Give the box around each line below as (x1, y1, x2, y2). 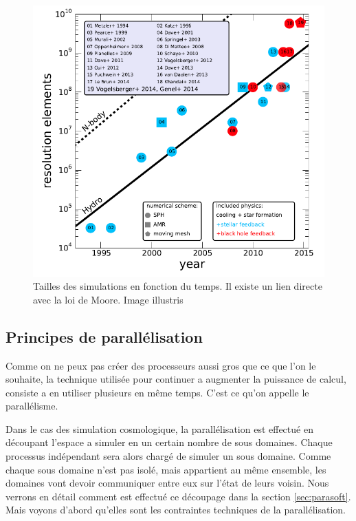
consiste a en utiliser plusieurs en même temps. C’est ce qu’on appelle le (5, 385, 309, 399)
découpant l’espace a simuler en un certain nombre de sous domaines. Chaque (5, 435, 333, 449)
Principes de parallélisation (5, 326, 203, 347)
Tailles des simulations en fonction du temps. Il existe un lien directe (33, 279, 322, 293)
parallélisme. (5, 398, 58, 413)
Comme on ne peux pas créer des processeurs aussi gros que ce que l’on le (5, 358, 316, 372)
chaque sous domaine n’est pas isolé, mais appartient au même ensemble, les (5, 462, 326, 476)
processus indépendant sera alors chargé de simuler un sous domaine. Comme (5, 449, 331, 463)
